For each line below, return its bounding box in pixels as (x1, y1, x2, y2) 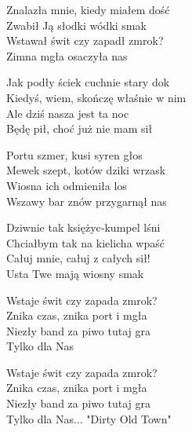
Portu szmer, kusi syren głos (6, 146, 143, 163)
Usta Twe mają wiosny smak (6, 265, 144, 281)
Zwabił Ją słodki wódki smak (6, 16, 147, 33)
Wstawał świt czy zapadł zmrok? (6, 32, 164, 49)
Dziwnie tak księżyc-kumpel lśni (6, 219, 161, 236)
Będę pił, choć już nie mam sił (6, 120, 153, 137)
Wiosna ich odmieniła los (6, 177, 127, 193)
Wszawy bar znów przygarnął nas (6, 192, 167, 209)
